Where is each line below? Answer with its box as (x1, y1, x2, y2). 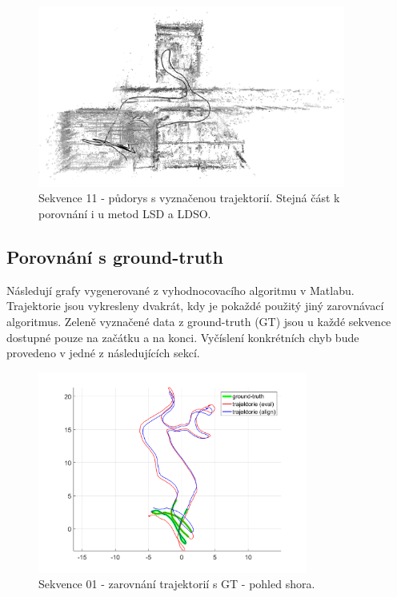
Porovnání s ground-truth (6, 244, 223, 269)
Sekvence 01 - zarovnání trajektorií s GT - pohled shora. (38, 575, 315, 592)
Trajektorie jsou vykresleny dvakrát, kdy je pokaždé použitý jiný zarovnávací (6, 297, 384, 314)
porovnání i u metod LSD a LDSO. (38, 205, 211, 221)
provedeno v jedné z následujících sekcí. (6, 344, 200, 361)
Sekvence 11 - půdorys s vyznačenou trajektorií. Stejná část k (38, 189, 340, 206)
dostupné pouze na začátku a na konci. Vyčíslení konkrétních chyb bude (6, 328, 359, 345)
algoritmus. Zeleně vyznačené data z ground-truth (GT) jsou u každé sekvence (6, 312, 391, 329)
